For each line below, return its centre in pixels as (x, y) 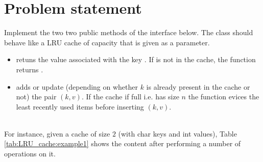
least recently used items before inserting (80, 106)
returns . (30, 69)
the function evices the (224, 97)
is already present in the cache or (198, 86)
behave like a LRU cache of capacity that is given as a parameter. (107, 42)
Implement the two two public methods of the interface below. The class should (129, 32)
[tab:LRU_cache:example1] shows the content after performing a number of (123, 143)
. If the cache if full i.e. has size (130, 97)
